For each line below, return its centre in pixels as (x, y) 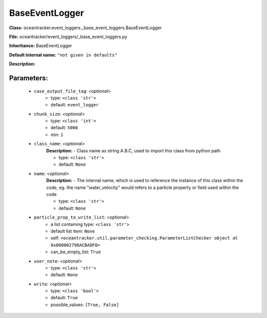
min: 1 (57, 135)
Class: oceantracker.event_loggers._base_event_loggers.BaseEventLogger (86, 28)
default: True (64, 298)
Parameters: (28, 78)
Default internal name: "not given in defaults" (63, 55)
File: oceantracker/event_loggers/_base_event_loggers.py (68, 37)
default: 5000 (64, 128)
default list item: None (73, 231)
